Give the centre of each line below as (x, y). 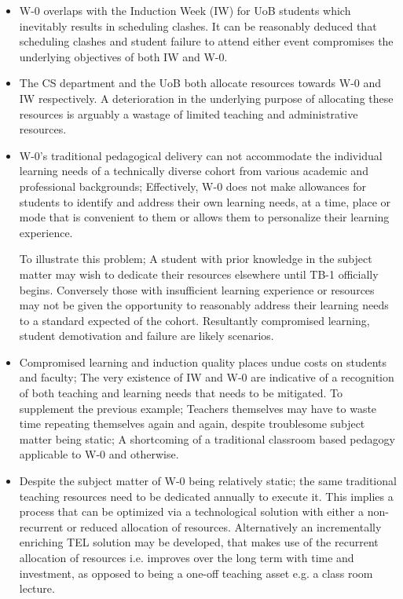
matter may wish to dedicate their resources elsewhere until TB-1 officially (199, 274)
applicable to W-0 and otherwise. (99, 454)
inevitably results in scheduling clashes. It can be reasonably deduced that (198, 26)
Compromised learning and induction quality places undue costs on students (203, 362)
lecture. (37, 588)
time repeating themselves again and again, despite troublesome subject (192, 424)
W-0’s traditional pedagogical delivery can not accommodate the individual (201, 155)
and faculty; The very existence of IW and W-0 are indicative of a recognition (207, 377)
